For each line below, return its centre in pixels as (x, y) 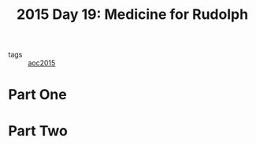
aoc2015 (42, 63)
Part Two (38, 131)
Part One (37, 95)
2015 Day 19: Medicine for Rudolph (132, 15)
